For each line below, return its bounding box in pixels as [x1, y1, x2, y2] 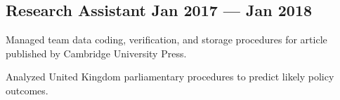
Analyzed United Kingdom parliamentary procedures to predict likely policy [6, 69, 334, 84]
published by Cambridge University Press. [6, 45, 187, 60]
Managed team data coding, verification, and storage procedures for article [6, 32, 327, 47]
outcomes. [6, 83, 48, 97]
